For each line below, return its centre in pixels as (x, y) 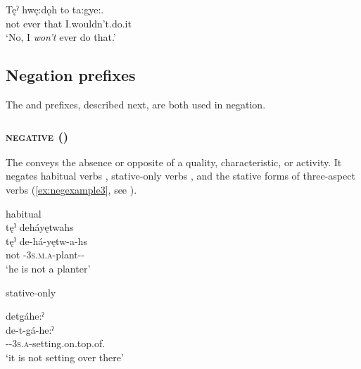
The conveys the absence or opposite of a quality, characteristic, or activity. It (174, 162)
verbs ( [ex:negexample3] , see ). (71, 189)
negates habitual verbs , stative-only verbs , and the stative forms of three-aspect (180, 176)
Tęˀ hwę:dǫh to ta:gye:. (55, 9)
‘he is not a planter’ (48, 268)
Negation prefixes (71, 75)
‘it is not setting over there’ (65, 357)
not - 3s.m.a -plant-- (45, 255)
